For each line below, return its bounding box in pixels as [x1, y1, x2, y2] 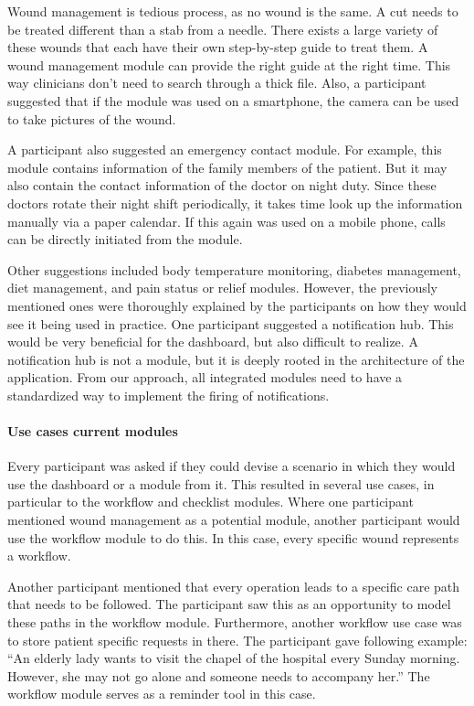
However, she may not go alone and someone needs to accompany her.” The [7, 666, 430, 685]
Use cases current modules [7, 422, 178, 441]
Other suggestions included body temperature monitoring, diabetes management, [7, 260, 461, 279]
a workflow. [7, 546, 71, 565]
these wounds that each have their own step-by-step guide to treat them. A [7, 37, 428, 57]
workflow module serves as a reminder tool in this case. [7, 684, 316, 703]
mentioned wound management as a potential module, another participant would [7, 510, 460, 529]
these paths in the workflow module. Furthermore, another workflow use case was [7, 613, 462, 632]
